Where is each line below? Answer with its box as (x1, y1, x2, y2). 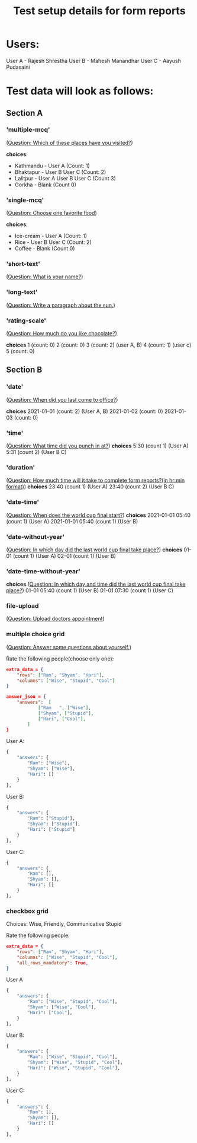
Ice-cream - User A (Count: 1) (14, 233, 88, 240)
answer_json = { (6, 694, 46, 700)
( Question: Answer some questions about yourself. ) (6, 643, 132, 650)
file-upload (6, 602, 39, 610)
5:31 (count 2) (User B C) (6, 448, 67, 455)
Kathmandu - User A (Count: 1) (14, 162, 90, 169)
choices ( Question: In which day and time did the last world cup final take (6, 580, 186, 588)
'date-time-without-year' (6, 567, 81, 575)
